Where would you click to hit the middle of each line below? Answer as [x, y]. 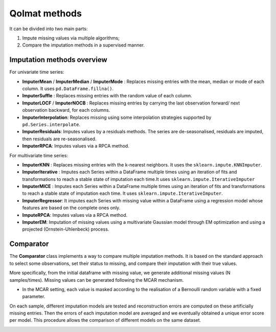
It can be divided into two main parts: [49, 29]
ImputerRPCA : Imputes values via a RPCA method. [76, 146]
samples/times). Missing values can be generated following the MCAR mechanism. [97, 280]
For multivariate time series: [39, 155]
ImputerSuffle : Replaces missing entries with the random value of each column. [107, 96]
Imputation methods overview [58, 60]
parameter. [34, 297]
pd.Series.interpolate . [51, 124]
